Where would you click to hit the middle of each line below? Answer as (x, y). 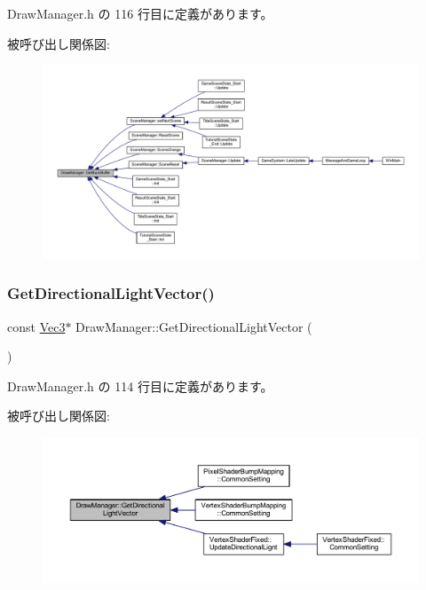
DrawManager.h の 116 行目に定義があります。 (140, 13)
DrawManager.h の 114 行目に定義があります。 (140, 385)
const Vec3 (36, 326)
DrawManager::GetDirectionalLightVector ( (194, 326)
